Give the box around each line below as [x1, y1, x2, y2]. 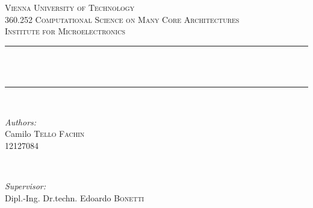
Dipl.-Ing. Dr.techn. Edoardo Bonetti [5, 191, 144, 204]
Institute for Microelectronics [5, 25, 125, 37]
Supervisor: [5, 179, 46, 192]
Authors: [5, 115, 37, 128]
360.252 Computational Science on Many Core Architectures [5, 13, 240, 25]
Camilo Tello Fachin [5, 127, 85, 140]
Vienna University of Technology [5, 1, 135, 13]
